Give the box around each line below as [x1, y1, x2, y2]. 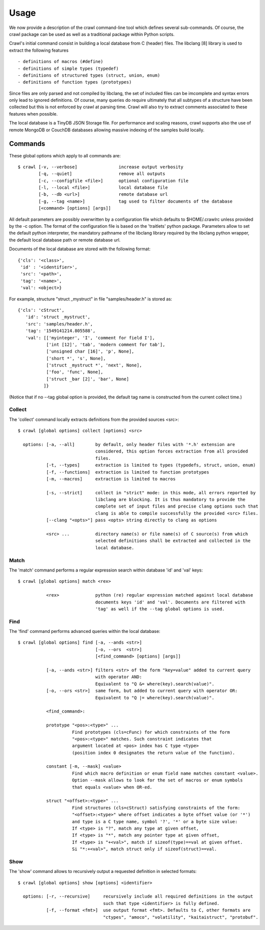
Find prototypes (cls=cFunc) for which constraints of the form [72, 729, 230, 735]
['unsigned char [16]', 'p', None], [46, 349, 134, 354]
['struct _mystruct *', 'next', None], [46, 362, 142, 368]
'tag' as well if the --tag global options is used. [95, 606, 225, 612]
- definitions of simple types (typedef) [18, 65, 119, 71]
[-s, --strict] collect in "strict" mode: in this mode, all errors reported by [46, 490, 256, 495]
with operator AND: [95, 674, 142, 680]
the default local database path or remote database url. [9, 237, 121, 243]
